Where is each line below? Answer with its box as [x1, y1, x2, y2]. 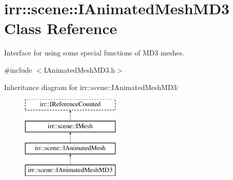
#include [4, 64, 32, 75]
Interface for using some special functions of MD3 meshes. [4, 47, 184, 58]
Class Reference [4, 18, 117, 39]
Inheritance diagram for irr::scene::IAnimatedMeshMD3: [4, 81, 179, 92]
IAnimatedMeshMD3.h [44, 64, 115, 75]
